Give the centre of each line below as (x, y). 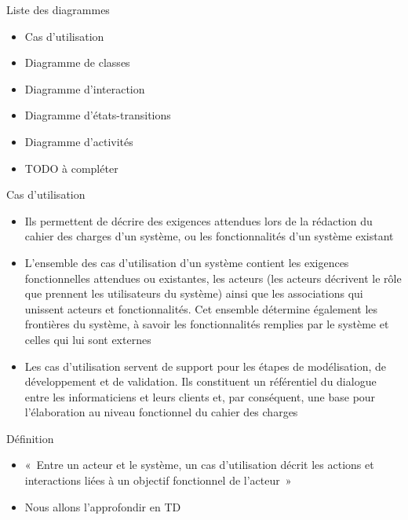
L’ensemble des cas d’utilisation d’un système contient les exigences (187, 262)
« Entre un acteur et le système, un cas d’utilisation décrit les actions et (199, 465)
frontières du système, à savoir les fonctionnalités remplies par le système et (207, 324)
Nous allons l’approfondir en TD (103, 506)
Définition (30, 438)
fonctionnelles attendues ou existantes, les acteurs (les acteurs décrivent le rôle (213, 278)
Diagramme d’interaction (85, 88)
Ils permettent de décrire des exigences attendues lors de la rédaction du (199, 220)
